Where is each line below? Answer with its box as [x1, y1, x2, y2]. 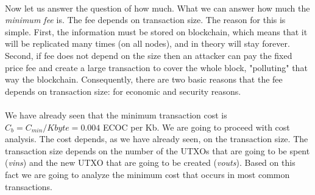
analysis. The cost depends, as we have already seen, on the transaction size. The [5, 132, 308, 145]
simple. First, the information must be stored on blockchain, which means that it [5, 25, 308, 38]
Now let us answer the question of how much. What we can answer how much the [5, 1, 310, 14]
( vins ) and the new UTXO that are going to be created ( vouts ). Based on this [5, 156, 296, 169]
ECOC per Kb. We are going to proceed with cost [102, 120, 290, 133]
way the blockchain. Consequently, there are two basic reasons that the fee [5, 73, 283, 86]
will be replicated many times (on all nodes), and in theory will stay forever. [5, 37, 290, 50]
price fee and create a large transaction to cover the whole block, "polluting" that [5, 61, 308, 74]
